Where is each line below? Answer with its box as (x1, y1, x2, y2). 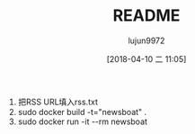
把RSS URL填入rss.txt (17, 96, 99, 107)
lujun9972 (128, 35, 165, 46)
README (112, 5, 181, 26)
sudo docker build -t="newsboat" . (17, 106, 147, 117)
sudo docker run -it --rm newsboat (17, 116, 148, 127)
